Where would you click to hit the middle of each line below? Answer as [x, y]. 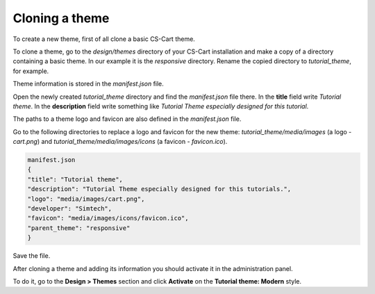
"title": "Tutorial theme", [75, 179]
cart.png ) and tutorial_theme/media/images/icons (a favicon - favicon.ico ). [120, 142]
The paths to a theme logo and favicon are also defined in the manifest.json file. [127, 119]
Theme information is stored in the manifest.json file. [89, 84]
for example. [31, 71]
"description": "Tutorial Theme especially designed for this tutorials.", [159, 189]
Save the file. [32, 256]
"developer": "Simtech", [70, 209]
